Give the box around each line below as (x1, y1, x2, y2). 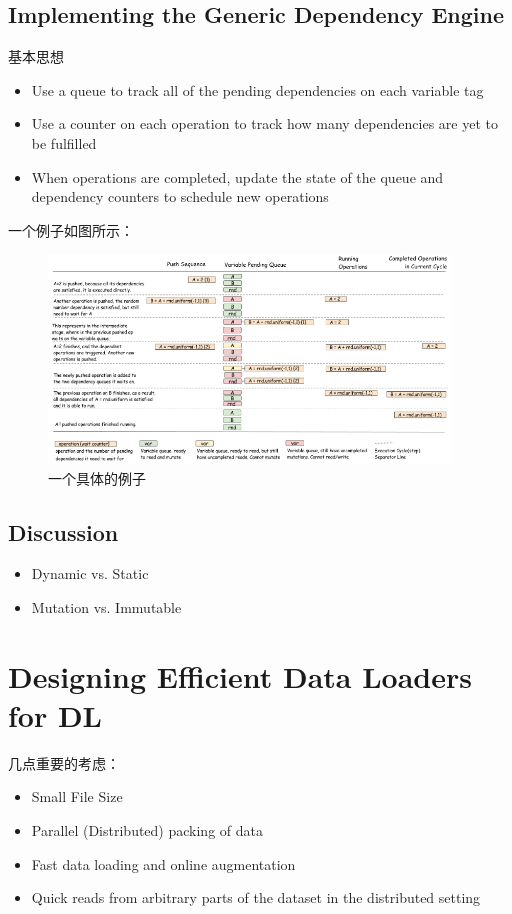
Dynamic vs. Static (31, 563, 149, 584)
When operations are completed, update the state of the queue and (31, 166, 444, 187)
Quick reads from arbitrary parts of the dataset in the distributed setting (31, 887, 481, 908)
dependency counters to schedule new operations (31, 186, 329, 207)
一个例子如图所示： (8, 219, 134, 240)
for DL (8, 694, 102, 735)
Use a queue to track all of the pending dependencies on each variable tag (31, 79, 484, 100)
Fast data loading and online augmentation (31, 853, 296, 874)
